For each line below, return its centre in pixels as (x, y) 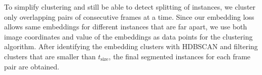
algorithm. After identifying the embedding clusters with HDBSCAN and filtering (131, 46)
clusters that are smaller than (50, 56)
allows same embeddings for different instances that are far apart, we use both (126, 27)
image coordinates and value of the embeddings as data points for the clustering (128, 36)
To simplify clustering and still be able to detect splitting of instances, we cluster (130, 7)
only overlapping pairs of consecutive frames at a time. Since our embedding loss (129, 16)
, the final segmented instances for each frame (180, 56)
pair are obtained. (32, 66)
